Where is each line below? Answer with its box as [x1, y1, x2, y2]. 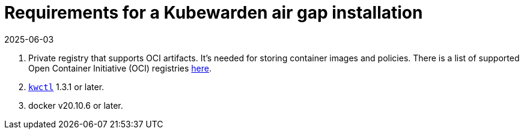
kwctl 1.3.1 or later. [28, 81, 105, 92]
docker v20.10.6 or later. [28, 100, 123, 111]
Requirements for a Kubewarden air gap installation [4, 2, 423, 23]
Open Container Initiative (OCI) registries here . [28, 62, 212, 73]
